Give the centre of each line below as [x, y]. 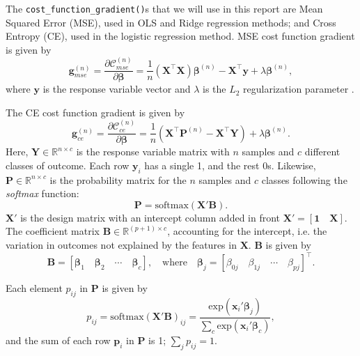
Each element [34, 288]
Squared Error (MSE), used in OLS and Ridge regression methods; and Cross [171, 22]
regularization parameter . [299, 89]
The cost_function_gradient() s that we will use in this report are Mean [164, 8]
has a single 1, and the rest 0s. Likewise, [230, 165]
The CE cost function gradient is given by [95, 112]
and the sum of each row [58, 340]
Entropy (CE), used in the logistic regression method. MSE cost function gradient [180, 36]
